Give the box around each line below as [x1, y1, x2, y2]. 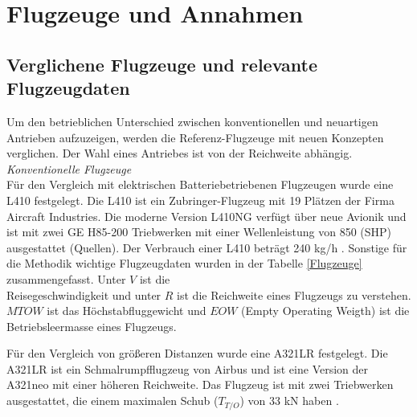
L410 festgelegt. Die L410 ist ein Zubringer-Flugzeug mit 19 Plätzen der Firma [6, 191, 395, 208]
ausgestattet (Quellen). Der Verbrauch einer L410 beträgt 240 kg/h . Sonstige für [6, 239, 407, 256]
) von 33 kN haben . [239, 392, 339, 409]
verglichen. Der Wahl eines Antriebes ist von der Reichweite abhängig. [6, 145, 353, 161]
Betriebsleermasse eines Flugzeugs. [6, 317, 177, 334]
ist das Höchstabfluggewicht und [47, 302, 206, 319]
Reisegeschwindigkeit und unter [6, 286, 161, 303]
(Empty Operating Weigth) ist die [241, 302, 410, 319]
